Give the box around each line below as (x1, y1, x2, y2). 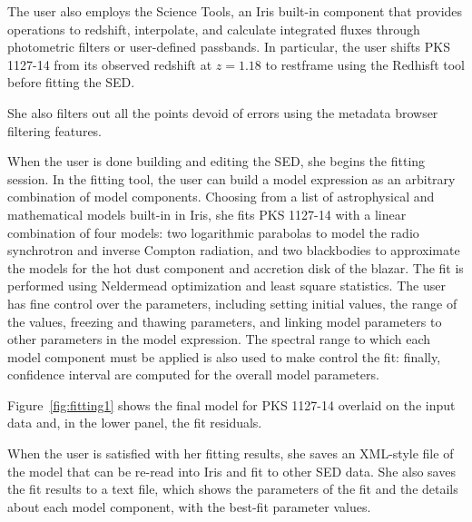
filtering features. (7, 121, 103, 140)
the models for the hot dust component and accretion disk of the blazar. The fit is (7, 258, 464, 277)
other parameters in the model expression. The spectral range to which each (7, 330, 431, 349)
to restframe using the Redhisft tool (265, 54, 465, 74)
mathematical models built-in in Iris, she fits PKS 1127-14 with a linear (7, 204, 407, 223)
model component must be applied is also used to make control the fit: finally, (7, 347, 441, 366)
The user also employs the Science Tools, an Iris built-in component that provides (7, 2, 463, 20)
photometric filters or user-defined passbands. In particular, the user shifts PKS (7, 37, 451, 56)
